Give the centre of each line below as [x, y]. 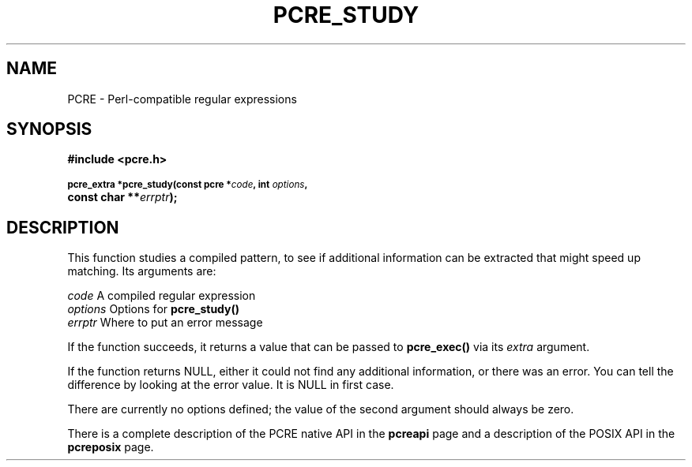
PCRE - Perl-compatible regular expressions [182, 99]
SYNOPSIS [49, 129]
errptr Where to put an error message [165, 323]
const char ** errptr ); [122, 197]
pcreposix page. [111, 447]
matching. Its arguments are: [142, 271]
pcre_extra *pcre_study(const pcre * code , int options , [188, 185]
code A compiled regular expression [162, 296]
